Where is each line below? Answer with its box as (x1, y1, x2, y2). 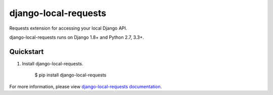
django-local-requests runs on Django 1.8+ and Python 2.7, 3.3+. (9, 34, 144, 40)
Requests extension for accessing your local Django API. (9, 25, 127, 31)
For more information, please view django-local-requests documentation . (9, 83, 162, 89)
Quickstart (9, 47, 44, 56)
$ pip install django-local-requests (34, 72, 107, 78)
